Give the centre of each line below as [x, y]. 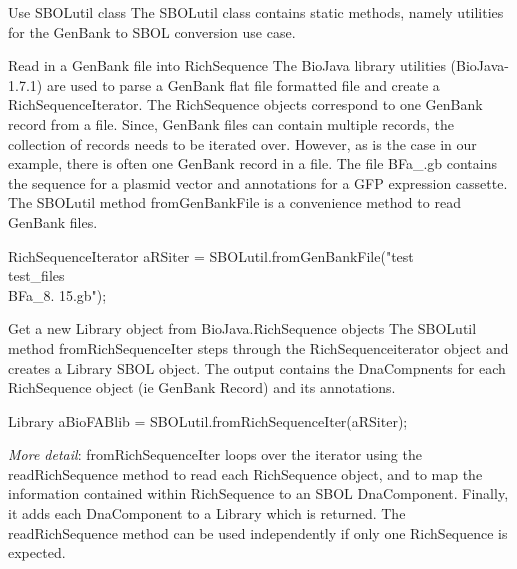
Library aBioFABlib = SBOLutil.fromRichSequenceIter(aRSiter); [208, 420]
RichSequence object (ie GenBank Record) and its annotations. [202, 387]
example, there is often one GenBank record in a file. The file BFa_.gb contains [252, 163]
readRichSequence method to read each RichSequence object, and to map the [245, 473]
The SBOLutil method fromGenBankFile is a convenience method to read [234, 202]
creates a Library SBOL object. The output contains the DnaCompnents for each [257, 367]
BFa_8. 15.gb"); [57, 294]
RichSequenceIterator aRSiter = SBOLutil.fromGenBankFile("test [211, 255]
